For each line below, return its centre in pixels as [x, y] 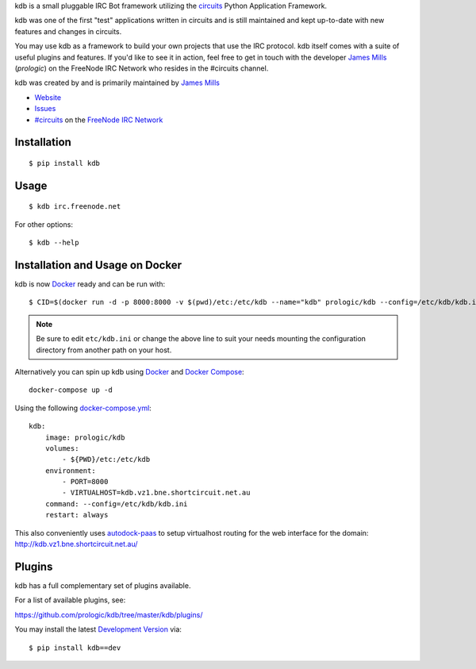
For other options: [44, 224]
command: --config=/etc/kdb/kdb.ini [116, 504]
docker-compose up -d [71, 390]
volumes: [62, 448]
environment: [70, 471]
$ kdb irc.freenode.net [75, 207]
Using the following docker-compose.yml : [83, 408]
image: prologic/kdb [85, 437]
